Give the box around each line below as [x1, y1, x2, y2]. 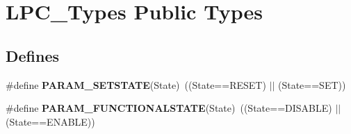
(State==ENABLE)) [6, 114, 95, 128]
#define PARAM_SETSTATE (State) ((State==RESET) [6, 77, 266, 92]
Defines [6, 44, 60, 66]
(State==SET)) [277, 77, 346, 92]
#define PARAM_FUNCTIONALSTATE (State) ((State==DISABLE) [6, 101, 332, 115]
